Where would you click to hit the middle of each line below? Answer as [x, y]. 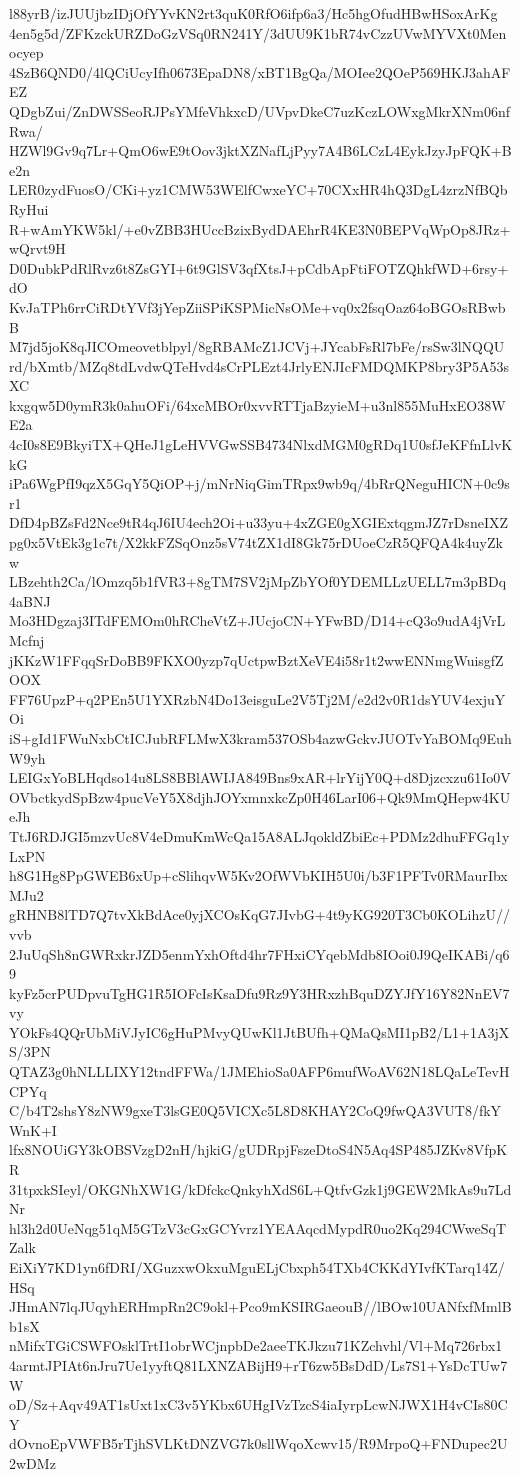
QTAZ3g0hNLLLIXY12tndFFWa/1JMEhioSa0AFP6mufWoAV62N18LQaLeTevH [259, 1071]
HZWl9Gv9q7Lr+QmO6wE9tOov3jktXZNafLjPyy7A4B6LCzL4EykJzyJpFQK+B [260, 150]
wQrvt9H [37, 248]
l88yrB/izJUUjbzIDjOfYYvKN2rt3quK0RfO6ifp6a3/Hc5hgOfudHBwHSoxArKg [253, 13]
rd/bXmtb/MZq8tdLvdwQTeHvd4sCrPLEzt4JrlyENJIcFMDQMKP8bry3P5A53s [259, 365]
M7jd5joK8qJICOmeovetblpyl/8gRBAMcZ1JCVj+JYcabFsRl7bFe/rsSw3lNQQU [257, 346]
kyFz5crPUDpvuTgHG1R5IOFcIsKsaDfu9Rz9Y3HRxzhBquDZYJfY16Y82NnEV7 [259, 992]
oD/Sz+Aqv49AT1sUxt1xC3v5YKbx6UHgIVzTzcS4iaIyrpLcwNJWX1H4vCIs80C [258, 1404]
